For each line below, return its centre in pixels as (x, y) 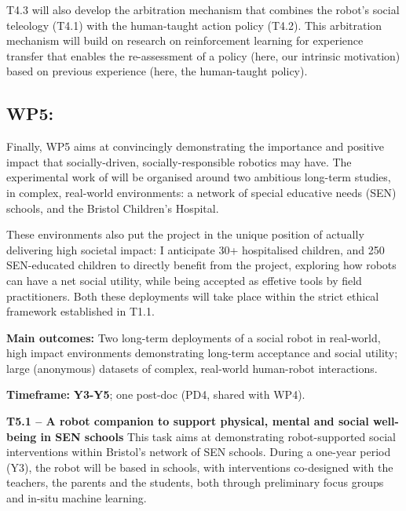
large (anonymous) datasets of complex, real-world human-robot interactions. (192, 368)
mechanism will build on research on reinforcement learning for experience (185, 40)
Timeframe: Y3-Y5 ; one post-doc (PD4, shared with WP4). (156, 394)
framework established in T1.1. (80, 311)
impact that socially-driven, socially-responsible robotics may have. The (179, 161)
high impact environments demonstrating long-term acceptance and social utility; (202, 353)
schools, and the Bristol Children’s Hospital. (113, 208)
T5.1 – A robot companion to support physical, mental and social (188, 421)
